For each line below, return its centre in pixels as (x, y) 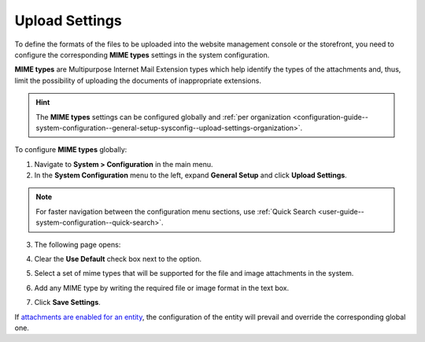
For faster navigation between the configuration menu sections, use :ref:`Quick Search (176, 211)
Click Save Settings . (68, 303)
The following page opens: (78, 244)
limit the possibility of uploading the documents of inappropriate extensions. (138, 80)
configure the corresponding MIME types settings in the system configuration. (142, 54)
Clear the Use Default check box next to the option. (118, 259)
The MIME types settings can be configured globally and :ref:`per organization (163, 117)
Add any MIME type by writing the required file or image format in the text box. (162, 288)
